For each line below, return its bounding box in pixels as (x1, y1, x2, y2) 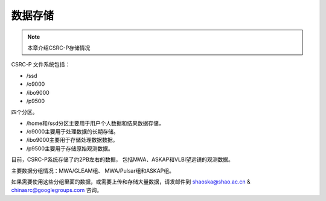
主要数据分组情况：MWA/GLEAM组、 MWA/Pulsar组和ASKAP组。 (11, 167, 175, 174)
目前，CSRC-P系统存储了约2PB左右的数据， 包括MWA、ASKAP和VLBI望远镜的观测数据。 (11, 156, 234, 163)
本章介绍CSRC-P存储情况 (27, 44, 91, 51)
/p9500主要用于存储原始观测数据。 (26, 145, 114, 152)
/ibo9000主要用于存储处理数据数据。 (26, 136, 118, 144)
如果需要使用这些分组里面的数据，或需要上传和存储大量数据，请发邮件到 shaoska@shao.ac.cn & (11, 178, 251, 185)
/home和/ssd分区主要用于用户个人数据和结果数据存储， (26, 120, 164, 127)
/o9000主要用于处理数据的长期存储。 (26, 128, 119, 135)
